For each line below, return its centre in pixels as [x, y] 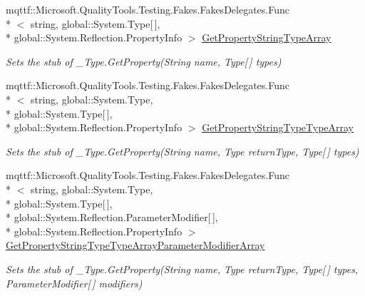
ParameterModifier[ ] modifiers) [74, 283]
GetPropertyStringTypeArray [267, 37]
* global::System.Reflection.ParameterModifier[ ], [112, 217]
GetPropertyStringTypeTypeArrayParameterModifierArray [135, 245]
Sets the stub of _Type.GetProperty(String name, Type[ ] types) [144, 61]
